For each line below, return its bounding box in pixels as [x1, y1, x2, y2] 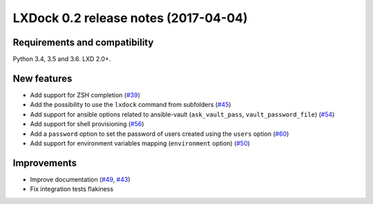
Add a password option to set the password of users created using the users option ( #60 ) [30, 130, 289, 138]
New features [12, 72, 73, 84]
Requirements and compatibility [12, 37, 154, 48]
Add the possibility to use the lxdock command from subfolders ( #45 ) [30, 101, 231, 109]
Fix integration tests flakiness [30, 185, 114, 193]
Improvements [12, 157, 77, 169]
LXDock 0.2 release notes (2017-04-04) [12, 10, 248, 25]
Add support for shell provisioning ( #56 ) [30, 120, 144, 128]
